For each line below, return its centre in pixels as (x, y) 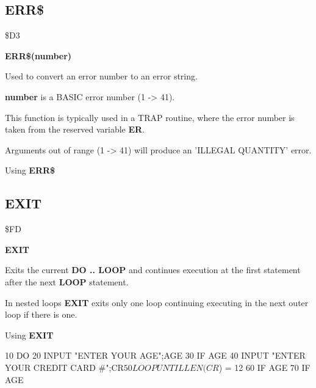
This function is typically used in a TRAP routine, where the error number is (150, 117)
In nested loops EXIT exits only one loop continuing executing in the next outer (157, 302)
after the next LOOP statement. (67, 281)
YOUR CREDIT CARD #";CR (64, 367)
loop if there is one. (41, 314)
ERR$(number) (38, 55)
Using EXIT (29, 335)
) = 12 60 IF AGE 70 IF (264, 367)
